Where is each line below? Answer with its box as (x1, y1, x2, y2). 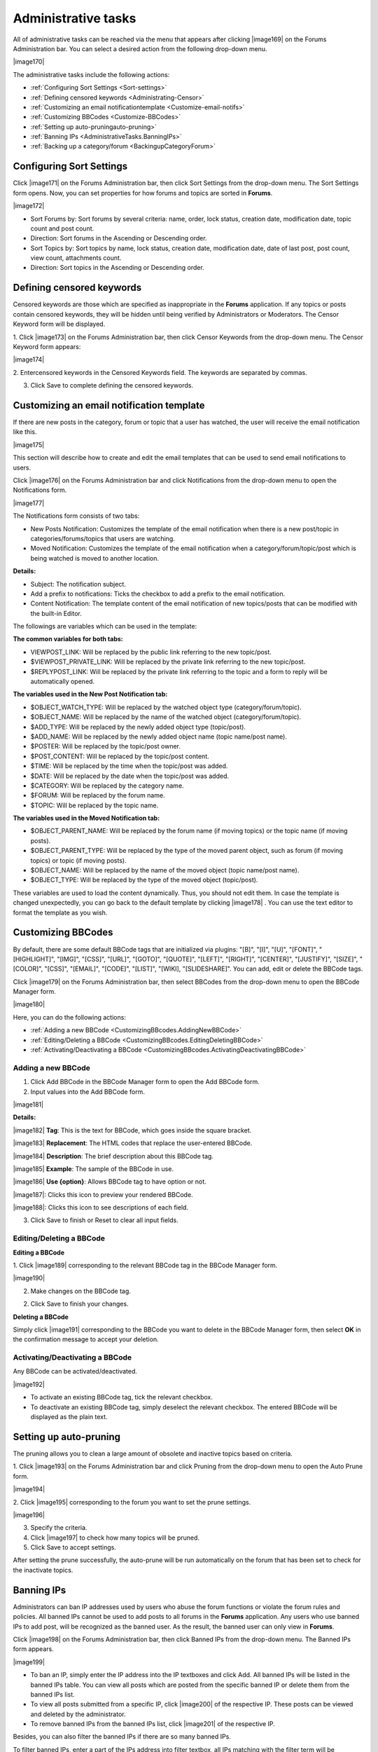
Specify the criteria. (30, 1524, 87, 1532)
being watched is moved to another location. (30, 554, 159, 562)
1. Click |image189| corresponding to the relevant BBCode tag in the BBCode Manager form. (13, 1261, 278, 1269)
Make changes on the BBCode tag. (30, 1287, 131, 1295)
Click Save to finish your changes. (30, 1300, 129, 1308)
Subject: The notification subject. (30, 580, 126, 588)
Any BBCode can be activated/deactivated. (13, 1367, 138, 1376)
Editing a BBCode (13, 1248, 64, 1257)
